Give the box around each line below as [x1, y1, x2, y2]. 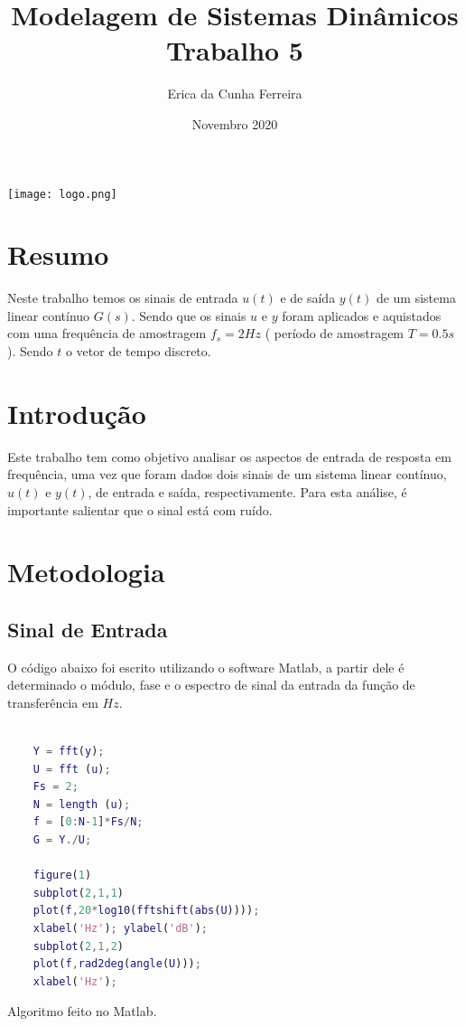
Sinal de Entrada [7, 615, 168, 643]
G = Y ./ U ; [33, 833, 92, 847]
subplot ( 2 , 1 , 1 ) [33, 886, 124, 899]
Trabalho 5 [166, 32, 303, 69]
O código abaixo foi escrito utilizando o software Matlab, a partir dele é [7, 657, 405, 676]
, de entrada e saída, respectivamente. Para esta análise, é [88, 482, 407, 501]
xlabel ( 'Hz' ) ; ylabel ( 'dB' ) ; [33, 922, 209, 936]
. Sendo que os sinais [131, 306, 246, 325]
